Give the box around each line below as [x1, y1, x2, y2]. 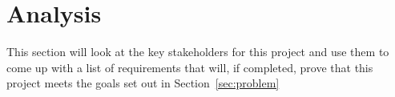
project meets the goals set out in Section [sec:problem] [6, 75, 280, 91]
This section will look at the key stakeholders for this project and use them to [6, 43, 389, 60]
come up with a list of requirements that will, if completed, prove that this [6, 59, 373, 75]
